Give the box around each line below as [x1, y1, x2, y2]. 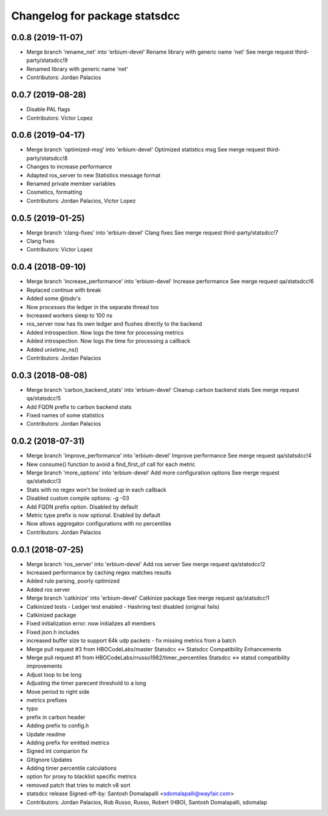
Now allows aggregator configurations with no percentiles [26, 520, 171, 527]
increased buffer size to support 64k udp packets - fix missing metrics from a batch [26, 637, 236, 644]
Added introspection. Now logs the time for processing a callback [26, 337, 191, 345]
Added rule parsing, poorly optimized [26, 577, 120, 585]
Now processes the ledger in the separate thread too [26, 303, 159, 310]
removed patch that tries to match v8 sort [26, 781, 131, 789]
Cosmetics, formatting [26, 188, 82, 196]
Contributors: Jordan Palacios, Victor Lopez [26, 197, 136, 204]
